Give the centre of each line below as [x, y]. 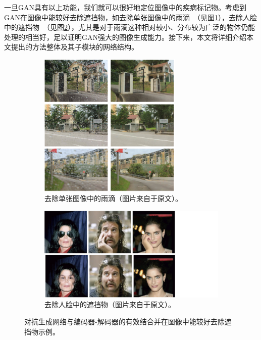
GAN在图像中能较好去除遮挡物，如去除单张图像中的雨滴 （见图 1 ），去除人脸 [130, 17]
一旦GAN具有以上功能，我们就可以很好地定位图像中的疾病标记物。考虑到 [125, 7]
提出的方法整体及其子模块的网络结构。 [74, 47]
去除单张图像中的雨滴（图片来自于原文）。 [113, 198]
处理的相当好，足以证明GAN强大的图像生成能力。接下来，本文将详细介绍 [125, 37]
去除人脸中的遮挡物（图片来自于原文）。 [110, 304]
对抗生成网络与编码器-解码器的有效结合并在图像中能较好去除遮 [128, 322]
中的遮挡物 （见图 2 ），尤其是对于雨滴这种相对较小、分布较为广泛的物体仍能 [129, 27]
